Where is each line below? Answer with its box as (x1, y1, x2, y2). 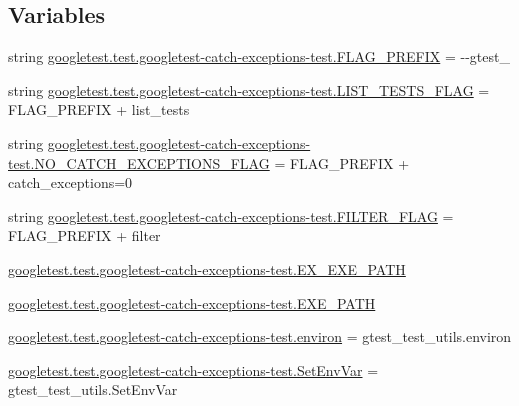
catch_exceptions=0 (8, 172, 133, 193)
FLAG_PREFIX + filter (8, 225, 161, 246)
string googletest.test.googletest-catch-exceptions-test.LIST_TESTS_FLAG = (8, 79, 490, 100)
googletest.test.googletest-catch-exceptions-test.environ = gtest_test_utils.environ (8, 326, 512, 347)
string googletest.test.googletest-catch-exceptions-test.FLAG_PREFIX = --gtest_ (8, 46, 510, 67)
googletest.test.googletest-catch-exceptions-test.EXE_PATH (8, 292, 376, 313)
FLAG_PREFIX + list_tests (8, 99, 190, 120)
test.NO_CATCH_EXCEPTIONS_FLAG (8, 152, 270, 173)
